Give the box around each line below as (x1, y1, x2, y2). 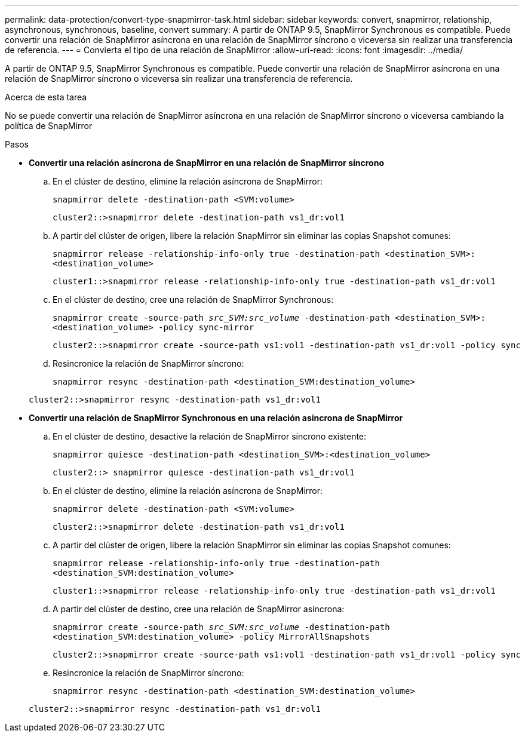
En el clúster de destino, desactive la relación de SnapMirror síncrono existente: (53, 431, 367, 441)
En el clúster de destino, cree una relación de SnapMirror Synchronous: (53, 294, 334, 305)
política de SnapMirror (5, 121, 93, 131)
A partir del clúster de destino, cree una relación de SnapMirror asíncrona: (53, 604, 345, 614)
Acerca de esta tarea (5, 92, 87, 102)
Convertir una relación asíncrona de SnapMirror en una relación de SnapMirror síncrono (29, 158, 384, 168)
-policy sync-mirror (158, 323, 254, 332)
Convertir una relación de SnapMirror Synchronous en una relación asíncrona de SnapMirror (29, 413, 403, 423)
